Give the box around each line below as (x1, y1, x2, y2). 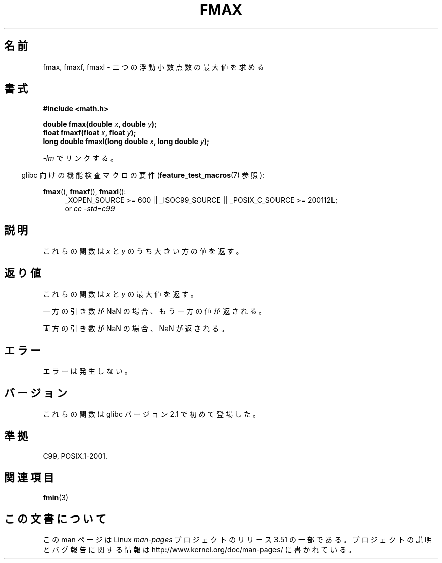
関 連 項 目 (4, 471, 54, 484)
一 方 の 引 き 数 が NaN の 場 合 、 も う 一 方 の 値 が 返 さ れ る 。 (43, 307, 266, 316)
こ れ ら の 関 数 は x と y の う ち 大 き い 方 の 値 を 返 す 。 (43, 247, 243, 256)
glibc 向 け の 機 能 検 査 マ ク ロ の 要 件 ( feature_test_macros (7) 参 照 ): (21, 171, 265, 180)
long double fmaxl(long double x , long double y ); (43, 137, 209, 146)
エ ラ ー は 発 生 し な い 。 (43, 366, 132, 376)
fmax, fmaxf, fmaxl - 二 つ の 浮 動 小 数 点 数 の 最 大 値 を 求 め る (43, 62, 264, 71)
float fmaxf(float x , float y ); (43, 128, 136, 137)
